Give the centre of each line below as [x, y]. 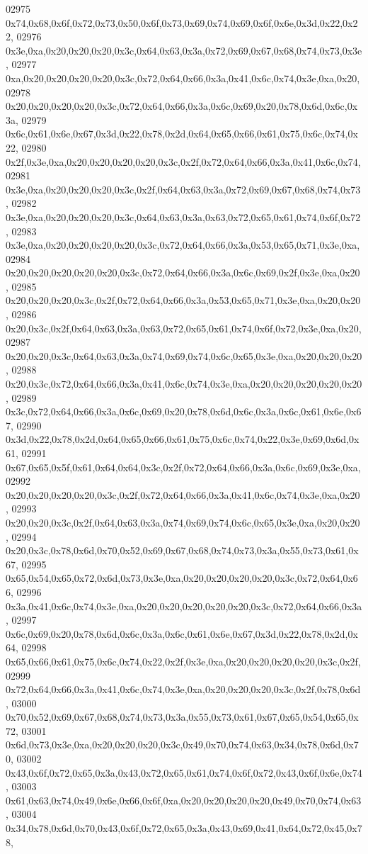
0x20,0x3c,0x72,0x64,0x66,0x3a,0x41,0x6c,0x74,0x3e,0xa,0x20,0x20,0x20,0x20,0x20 [184, 384]
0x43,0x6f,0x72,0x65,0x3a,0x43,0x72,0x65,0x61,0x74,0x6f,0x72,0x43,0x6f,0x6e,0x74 [184, 772]
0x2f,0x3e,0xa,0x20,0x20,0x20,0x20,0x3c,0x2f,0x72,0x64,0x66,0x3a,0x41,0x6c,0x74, [183, 161]
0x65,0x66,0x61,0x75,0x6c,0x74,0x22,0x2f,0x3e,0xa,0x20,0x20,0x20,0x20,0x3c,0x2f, [183, 661]
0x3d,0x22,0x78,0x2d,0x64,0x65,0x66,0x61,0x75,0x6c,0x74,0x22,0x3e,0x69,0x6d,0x [183, 439]
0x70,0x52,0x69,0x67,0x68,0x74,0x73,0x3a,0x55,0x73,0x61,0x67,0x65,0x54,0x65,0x [182, 717]
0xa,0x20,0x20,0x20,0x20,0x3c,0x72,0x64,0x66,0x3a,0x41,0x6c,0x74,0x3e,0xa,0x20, [183, 78]
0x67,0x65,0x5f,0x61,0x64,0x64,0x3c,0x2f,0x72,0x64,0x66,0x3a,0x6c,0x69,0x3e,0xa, [183, 467]
